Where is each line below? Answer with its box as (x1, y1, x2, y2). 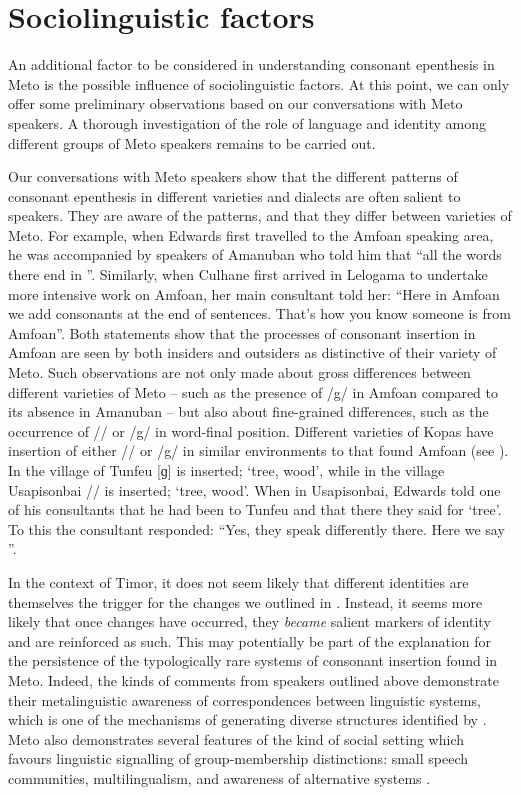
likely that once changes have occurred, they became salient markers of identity (8, 611, 491, 632)
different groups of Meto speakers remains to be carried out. (8, 132, 376, 153)
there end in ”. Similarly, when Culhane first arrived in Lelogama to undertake (8, 264, 488, 285)
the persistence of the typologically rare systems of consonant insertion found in (8, 650, 498, 671)
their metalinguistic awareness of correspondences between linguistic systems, (8, 689, 481, 710)
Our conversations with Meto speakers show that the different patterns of (8, 166, 458, 187)
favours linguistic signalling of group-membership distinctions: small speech (8, 748, 469, 769)
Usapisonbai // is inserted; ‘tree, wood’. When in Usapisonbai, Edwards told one (8, 479, 501, 500)
